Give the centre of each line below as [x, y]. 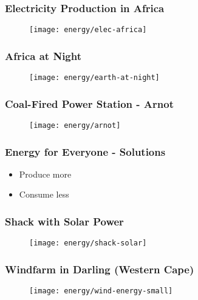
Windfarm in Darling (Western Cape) [100, 269]
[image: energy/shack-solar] [88, 243]
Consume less [44, 194]
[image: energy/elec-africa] [88, 30]
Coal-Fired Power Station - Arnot [89, 103]
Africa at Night [43, 55]
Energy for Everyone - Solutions [85, 151]
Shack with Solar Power [64, 221]
